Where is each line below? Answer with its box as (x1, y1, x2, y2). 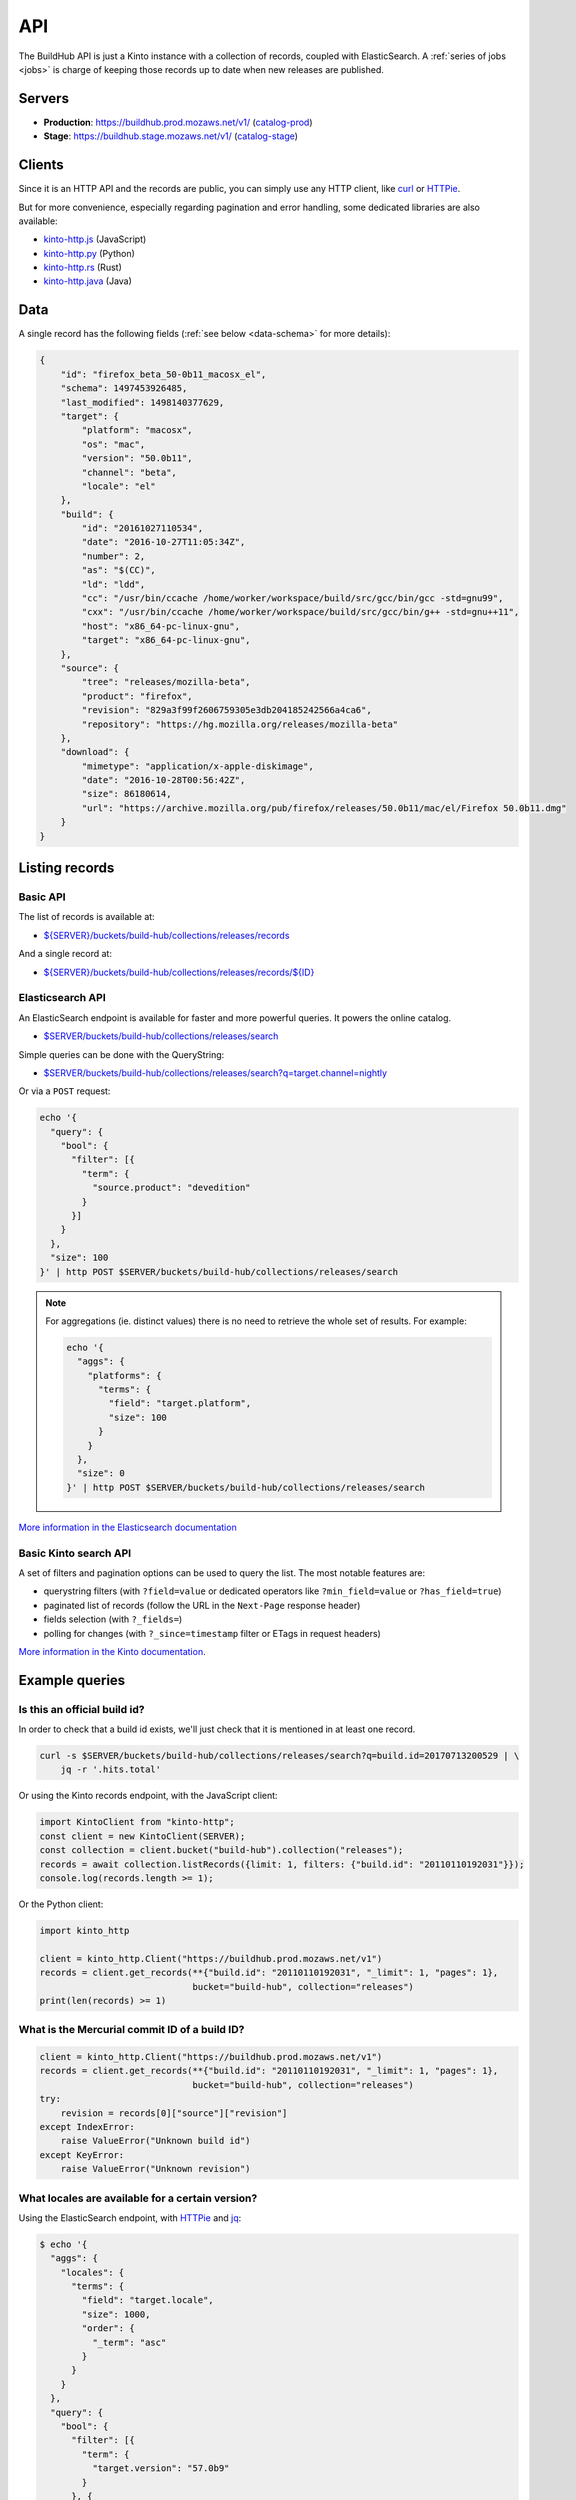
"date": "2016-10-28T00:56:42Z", (81, 775, 246, 786)
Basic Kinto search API (18, 1546, 132, 1560)
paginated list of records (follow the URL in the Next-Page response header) (43, 1599, 361, 1611)
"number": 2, (81, 550, 146, 562)
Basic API (18, 890, 66, 904)
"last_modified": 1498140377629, (60, 396, 225, 408)
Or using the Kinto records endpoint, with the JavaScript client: (18, 1790, 279, 1802)
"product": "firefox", (81, 690, 194, 702)
